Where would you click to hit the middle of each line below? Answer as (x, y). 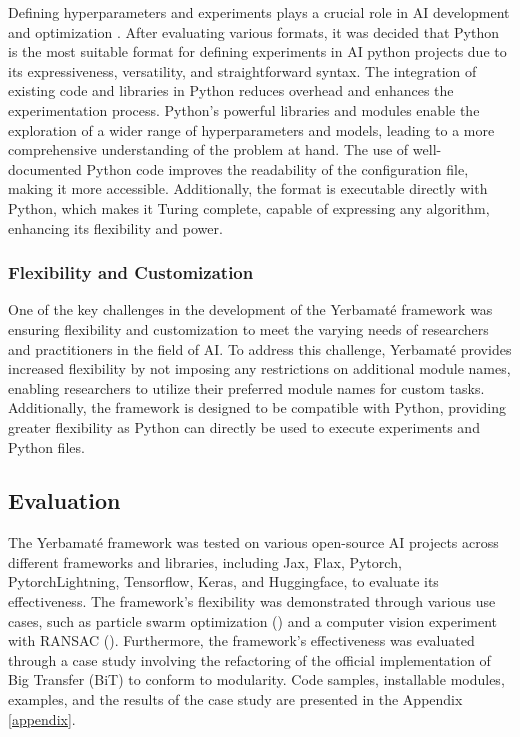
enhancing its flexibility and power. (115, 227)
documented (45, 168)
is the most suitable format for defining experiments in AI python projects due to (257, 51)
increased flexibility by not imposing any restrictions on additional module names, (259, 368)
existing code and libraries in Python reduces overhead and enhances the (231, 90)
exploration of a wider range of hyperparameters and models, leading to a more (251, 129)
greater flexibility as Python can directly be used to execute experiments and (244, 426)
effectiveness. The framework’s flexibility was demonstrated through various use (252, 601)
